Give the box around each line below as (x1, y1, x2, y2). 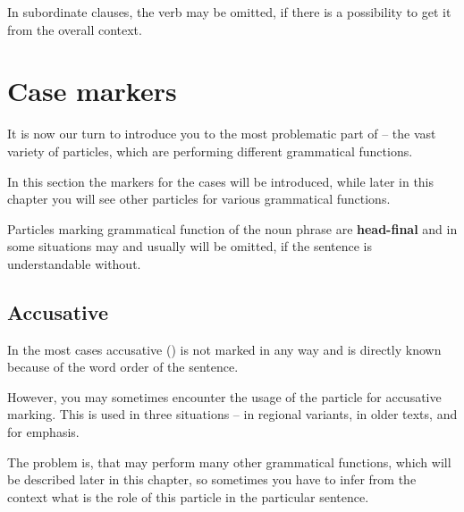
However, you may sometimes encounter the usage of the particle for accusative (7, 387, 442, 406)
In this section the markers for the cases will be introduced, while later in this (7, 172, 434, 190)
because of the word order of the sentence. (7, 357, 239, 376)
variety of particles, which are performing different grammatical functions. (7, 141, 413, 160)
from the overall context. (7, 20, 142, 38)
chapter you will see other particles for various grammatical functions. (7, 189, 391, 208)
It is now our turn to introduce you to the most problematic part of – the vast (7, 124, 436, 143)
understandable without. (7, 254, 141, 273)
